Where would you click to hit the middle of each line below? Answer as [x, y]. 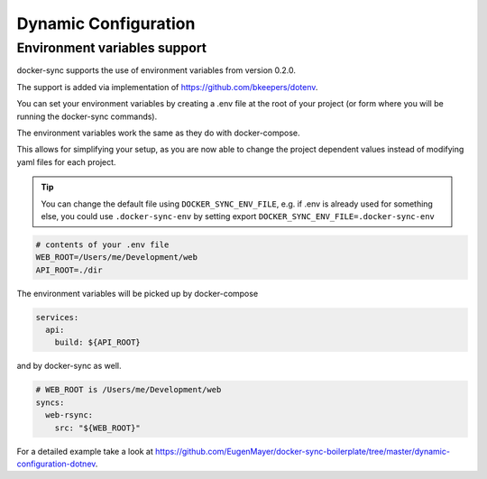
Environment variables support [112, 48]
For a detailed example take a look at [85, 451]
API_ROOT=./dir [69, 270]
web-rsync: [69, 415]
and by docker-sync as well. [69, 366]
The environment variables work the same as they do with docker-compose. [159, 133]
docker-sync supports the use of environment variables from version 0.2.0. [156, 70]
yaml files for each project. [66, 161]
